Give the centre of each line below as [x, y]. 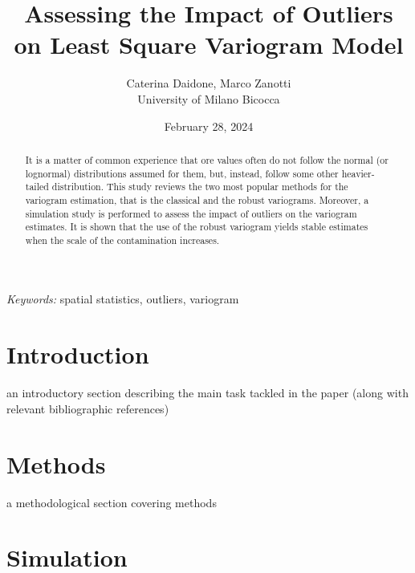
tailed [37, 187]
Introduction [78, 354]
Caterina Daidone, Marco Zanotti [209, 83]
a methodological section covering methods [112, 502]
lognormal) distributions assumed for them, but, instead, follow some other [182, 173]
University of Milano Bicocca [209, 98]
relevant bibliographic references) [88, 408]
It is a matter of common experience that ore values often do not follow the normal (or [207, 159]
